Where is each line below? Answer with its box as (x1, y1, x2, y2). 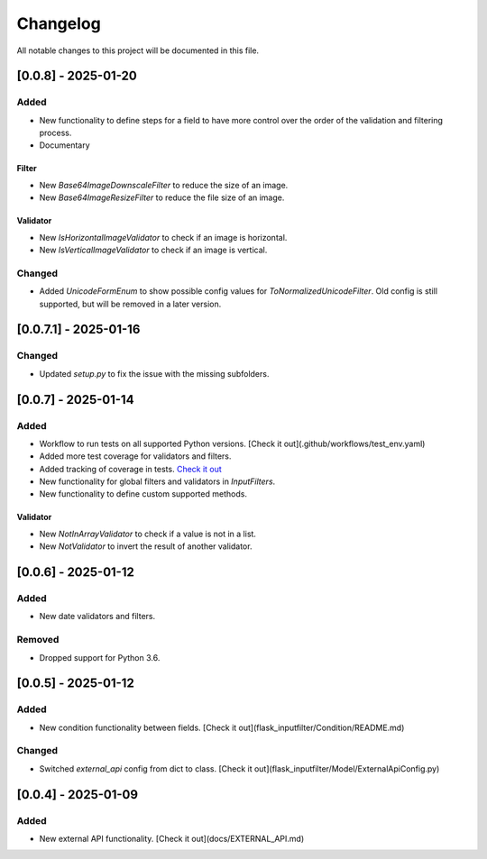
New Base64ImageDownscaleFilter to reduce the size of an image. (39, 179, 289, 190)
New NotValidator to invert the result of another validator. (39, 541, 253, 552)
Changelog (16, 14, 101, 33)
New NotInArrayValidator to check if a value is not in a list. (39, 528, 257, 539)
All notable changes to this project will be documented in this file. (16, 45, 260, 56)
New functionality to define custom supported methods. (39, 489, 248, 499)
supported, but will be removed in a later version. (39, 298, 222, 309)
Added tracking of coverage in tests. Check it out (39, 463, 223, 474)
